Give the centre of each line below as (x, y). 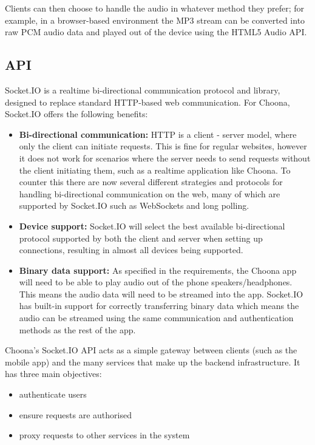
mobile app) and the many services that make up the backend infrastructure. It (153, 362)
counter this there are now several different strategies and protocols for (151, 182)
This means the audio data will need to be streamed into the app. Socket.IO (161, 294)
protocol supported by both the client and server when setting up (141, 238)
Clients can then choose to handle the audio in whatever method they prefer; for (155, 8)
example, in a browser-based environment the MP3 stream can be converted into (155, 20)
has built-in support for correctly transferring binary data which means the (159, 306)
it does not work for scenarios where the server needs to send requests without (165, 158)
